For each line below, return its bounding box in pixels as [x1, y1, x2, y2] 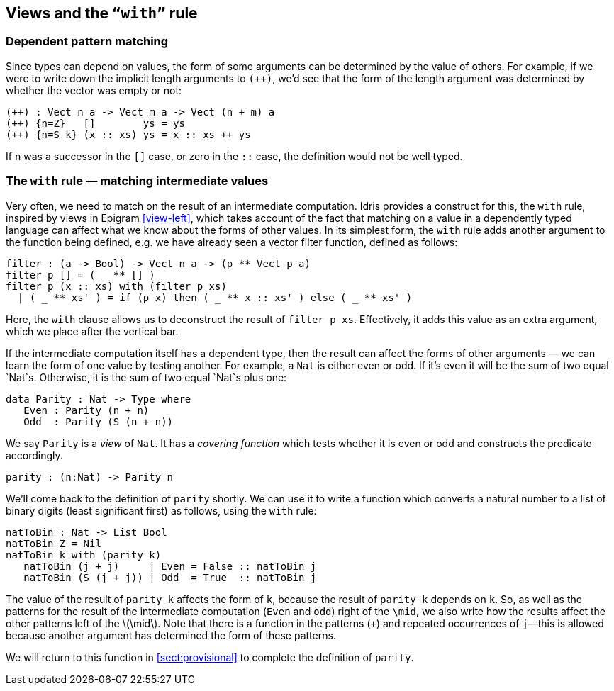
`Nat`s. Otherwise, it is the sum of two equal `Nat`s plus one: [6, 371, 287, 383]
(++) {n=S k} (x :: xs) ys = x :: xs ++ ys [6, 128, 251, 140]
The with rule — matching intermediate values [6, 174, 269, 189]
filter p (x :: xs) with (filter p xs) [6, 280, 227, 292]
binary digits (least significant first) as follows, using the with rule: [6, 504, 317, 517]
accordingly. [6, 449, 63, 461]
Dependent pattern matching [6, 34, 169, 49]
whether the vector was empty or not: [6, 84, 182, 96]
